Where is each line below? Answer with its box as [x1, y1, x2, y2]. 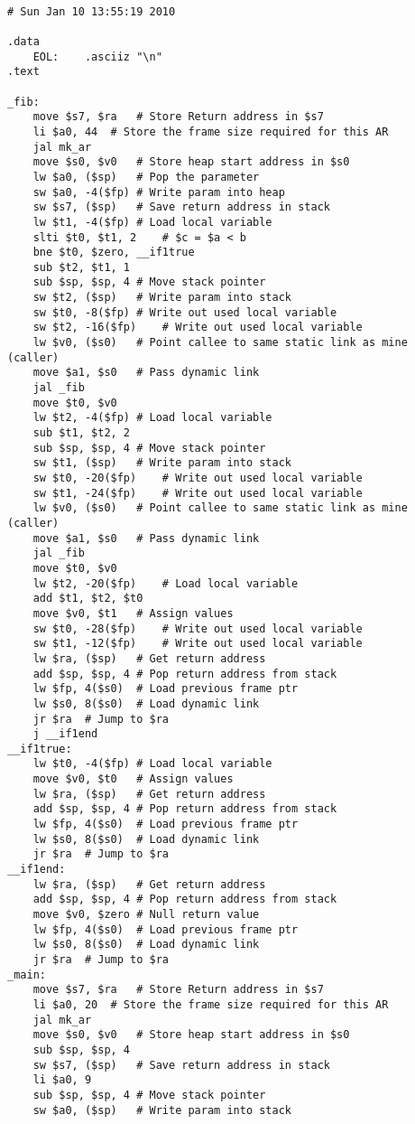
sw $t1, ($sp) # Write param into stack [32, 456, 291, 470]
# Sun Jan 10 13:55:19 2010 [7, 5, 176, 18]
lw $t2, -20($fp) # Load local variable [32, 576, 299, 590]
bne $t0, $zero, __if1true [32, 246, 195, 259]
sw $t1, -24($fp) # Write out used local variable [32, 486, 363, 500]
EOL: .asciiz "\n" [32, 50, 162, 63]
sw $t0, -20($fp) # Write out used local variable [32, 472, 363, 484]
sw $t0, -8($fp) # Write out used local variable [32, 305, 337, 319]
